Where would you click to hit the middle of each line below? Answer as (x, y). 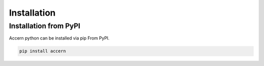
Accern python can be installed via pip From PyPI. (59, 38)
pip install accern (43, 51)
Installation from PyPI (45, 26)
